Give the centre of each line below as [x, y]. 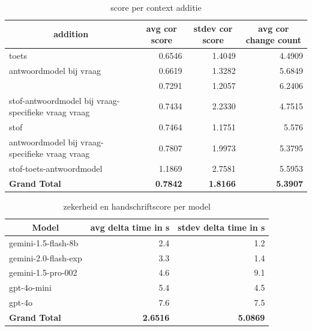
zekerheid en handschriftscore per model [137, 206]
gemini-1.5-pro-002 [43, 272]
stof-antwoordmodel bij [52, 100]
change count [273, 40]
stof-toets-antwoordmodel [56, 169]
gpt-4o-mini [30, 287]
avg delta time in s [130, 227]
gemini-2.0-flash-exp [46, 257]
